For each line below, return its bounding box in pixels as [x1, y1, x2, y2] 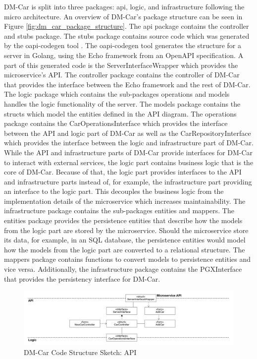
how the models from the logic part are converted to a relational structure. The [4, 244, 245, 254]
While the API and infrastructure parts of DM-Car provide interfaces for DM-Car [4, 147, 253, 157]
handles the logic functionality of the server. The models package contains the [4, 98, 241, 109]
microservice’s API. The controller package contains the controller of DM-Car [4, 69, 240, 80]
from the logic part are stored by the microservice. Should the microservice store [4, 225, 249, 235]
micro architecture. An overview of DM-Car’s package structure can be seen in [4, 11, 243, 21]
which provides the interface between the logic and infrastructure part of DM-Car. [4, 137, 254, 148]
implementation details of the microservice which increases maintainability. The [4, 195, 246, 206]
